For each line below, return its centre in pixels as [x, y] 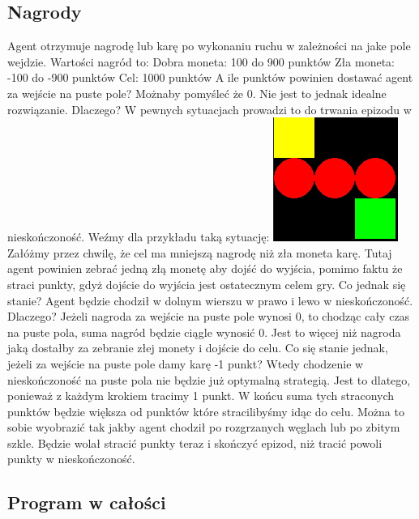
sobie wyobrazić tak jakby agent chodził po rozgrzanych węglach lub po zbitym [204, 427]
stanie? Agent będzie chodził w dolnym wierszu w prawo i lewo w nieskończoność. [210, 300]
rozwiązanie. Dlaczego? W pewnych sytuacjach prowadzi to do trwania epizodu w [209, 109]
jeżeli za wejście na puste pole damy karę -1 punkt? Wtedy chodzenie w [186, 363]
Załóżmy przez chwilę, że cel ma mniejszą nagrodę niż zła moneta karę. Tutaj [200, 252]
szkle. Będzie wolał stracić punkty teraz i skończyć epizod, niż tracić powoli [195, 442]
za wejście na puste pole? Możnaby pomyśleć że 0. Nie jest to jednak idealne [197, 93]
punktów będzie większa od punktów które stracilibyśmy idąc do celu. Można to [206, 411]
